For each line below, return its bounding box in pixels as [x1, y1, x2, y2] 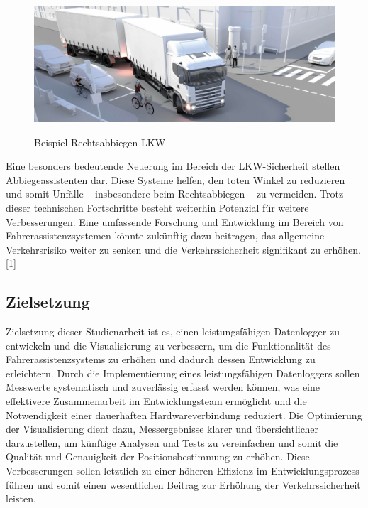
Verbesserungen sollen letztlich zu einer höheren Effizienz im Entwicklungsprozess [6, 463, 359, 478]
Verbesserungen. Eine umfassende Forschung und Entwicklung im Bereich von [6, 214, 344, 229]
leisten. [6, 491, 36, 506]
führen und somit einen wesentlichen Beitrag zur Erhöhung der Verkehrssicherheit [6, 477, 361, 492]
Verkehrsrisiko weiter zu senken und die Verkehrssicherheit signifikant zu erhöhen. [6, 242, 361, 256]
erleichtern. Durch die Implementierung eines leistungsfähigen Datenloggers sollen [6, 365, 360, 380]
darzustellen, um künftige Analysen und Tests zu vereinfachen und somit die [6, 435, 338, 450]
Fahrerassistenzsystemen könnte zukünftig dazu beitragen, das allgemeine [6, 228, 325, 243]
